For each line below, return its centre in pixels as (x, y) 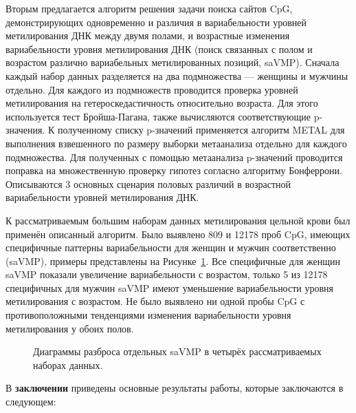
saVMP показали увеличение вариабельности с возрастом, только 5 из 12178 (167, 274)
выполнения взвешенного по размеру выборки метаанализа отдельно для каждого (176, 143)
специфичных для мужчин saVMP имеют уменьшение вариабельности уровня (169, 287)
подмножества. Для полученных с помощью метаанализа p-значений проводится (174, 157)
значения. (25, 130)
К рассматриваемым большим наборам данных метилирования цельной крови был (178, 220)
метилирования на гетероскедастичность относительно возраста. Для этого (162, 103)
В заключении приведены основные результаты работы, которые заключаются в (175, 388)
